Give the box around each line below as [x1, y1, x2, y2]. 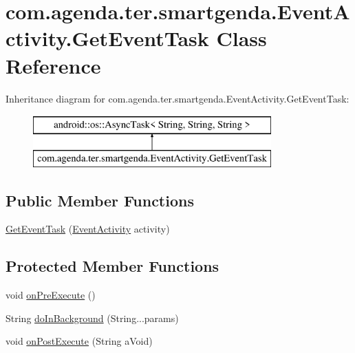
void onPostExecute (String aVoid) [6, 334, 153, 348]
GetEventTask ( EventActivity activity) [6, 222, 170, 236]
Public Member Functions [6, 189, 194, 211]
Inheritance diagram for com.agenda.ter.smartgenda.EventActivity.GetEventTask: [6, 91, 349, 105]
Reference [6, 51, 101, 79]
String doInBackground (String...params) [6, 310, 179, 325]
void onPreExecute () [6, 288, 96, 302]
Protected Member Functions [6, 255, 219, 277]
